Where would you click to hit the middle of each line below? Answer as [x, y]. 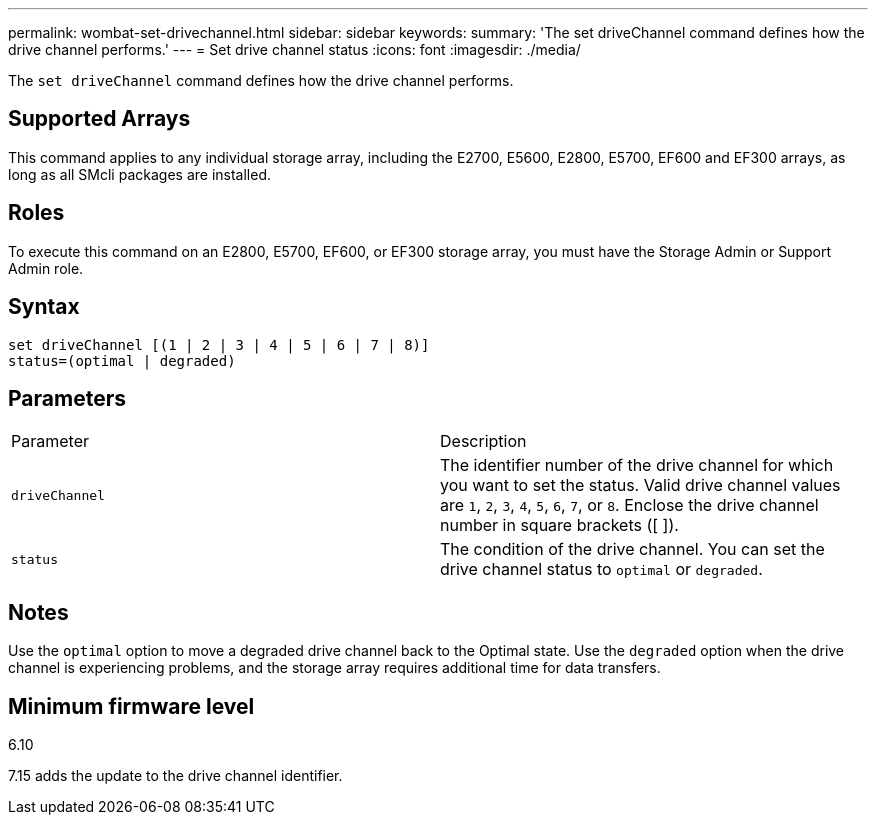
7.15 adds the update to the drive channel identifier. [175, 776]
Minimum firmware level [131, 706]
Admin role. [46, 268]
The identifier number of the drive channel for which [637, 465]
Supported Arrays [99, 119]
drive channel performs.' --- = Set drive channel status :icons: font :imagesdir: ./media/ [294, 49]
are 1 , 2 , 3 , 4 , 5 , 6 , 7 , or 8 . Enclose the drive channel [629, 505]
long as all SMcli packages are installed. [139, 174]
